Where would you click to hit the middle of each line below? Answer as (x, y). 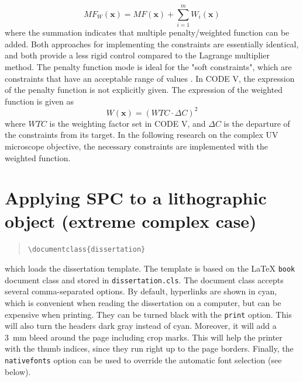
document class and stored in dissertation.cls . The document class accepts (144, 279)
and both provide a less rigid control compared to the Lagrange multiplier (137, 55)
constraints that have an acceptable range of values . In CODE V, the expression (150, 78)
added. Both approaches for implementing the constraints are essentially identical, (152, 44)
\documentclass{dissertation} (87, 250)
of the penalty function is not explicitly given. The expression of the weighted (144, 90)
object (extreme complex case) (131, 220)
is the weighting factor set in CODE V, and (128, 123)
